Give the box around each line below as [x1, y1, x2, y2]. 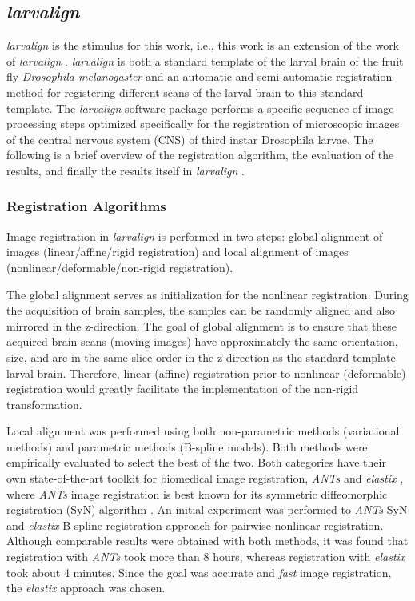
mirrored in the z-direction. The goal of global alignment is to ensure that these [6, 317, 397, 334]
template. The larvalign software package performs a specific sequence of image [6, 99, 394, 116]
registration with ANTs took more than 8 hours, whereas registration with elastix [6, 548, 405, 565]
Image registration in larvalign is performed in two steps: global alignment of [6, 227, 383, 244]
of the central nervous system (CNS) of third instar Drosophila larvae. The [6, 130, 373, 147]
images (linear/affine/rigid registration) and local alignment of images [6, 243, 349, 260]
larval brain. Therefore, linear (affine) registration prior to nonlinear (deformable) [6, 364, 406, 381]
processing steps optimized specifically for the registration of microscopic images [6, 115, 400, 132]
